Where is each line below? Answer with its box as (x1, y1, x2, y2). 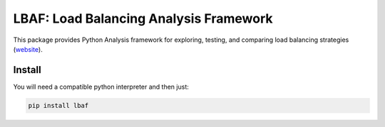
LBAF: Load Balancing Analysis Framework (13, 11, 273, 26)
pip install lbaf (28, 101, 89, 109)
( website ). (13, 45, 43, 53)
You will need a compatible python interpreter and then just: (13, 82, 189, 91)
